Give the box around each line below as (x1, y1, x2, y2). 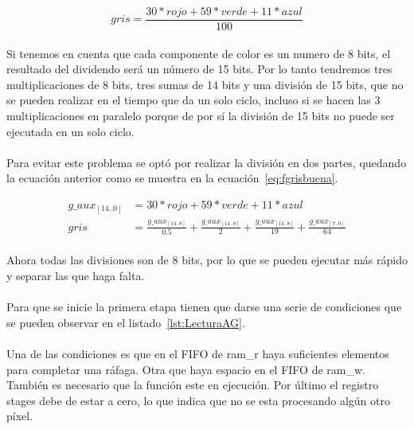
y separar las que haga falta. (6, 267, 145, 284)
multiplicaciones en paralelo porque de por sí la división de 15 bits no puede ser (6, 107, 395, 124)
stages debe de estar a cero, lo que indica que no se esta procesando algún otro (6, 392, 391, 408)
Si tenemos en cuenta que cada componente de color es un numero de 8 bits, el (6, 45, 391, 61)
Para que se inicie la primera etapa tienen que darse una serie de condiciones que (6, 298, 402, 315)
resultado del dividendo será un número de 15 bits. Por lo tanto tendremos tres (6, 60, 393, 77)
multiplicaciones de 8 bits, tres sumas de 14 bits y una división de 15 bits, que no (6, 76, 404, 92)
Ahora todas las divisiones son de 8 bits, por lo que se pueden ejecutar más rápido (6, 252, 408, 268)
